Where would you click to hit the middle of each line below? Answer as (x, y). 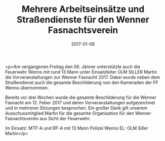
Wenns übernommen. (27, 87)
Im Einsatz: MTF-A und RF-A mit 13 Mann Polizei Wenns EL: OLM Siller (77, 128)
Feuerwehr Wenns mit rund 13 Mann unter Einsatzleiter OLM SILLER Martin (81, 72)
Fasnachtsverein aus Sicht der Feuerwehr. (48, 118)
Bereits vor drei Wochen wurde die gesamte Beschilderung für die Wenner (81, 97)
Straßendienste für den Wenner (83, 20)
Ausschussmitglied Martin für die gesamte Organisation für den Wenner (78, 113)
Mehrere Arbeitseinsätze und (83, 9)
